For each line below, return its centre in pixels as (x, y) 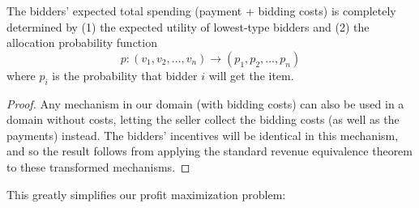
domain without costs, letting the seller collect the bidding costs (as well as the (203, 119)
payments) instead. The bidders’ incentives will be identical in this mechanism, (203, 135)
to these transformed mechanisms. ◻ (98, 166)
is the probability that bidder (125, 75)
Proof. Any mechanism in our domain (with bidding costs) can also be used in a (205, 103)
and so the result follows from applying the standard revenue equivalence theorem (210, 151)
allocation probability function (82, 42)
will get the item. (251, 75)
